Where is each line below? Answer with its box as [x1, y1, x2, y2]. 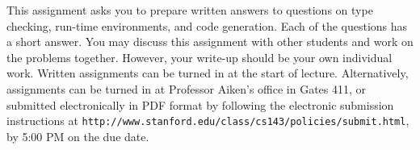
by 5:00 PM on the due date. [6, 127, 149, 144]
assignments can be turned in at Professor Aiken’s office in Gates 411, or [6, 80, 367, 97]
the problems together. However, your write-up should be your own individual [6, 48, 393, 65]
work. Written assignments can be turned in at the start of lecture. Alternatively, [6, 65, 409, 81]
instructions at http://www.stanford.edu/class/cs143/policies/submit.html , [6, 112, 409, 129]
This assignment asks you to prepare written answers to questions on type [6, 2, 373, 18]
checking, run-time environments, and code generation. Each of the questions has [6, 17, 408, 34]
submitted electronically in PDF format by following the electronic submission [6, 96, 394, 113]
